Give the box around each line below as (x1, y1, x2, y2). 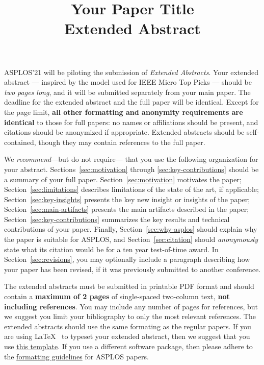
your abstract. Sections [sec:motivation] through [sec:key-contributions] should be (4, 163, 259, 174)
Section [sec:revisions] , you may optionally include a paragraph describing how (4, 254, 250, 264)
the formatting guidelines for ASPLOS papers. (4, 351, 149, 361)
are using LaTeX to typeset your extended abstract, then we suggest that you (4, 331, 250, 342)
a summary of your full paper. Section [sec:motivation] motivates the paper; (4, 174, 242, 184)
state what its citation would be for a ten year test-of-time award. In (4, 244, 219, 254)
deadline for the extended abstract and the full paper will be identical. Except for (4, 96, 259, 107)
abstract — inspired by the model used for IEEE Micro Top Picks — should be (4, 77, 252, 87)
